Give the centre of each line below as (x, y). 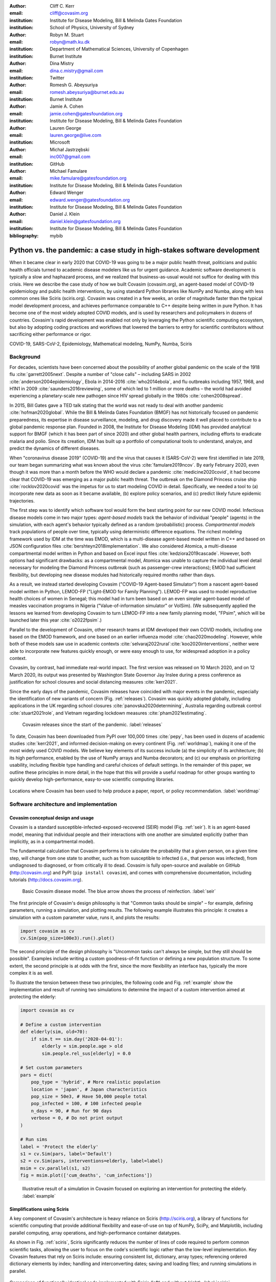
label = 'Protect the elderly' (60, 1147)
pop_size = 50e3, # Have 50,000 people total (89, 1096)
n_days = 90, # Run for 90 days (72, 1111)
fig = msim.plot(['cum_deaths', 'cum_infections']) (86, 1175)
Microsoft (60, 142)
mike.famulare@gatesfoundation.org (88, 178)
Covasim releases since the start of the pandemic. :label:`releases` (93, 725)
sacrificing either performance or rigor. (50, 334)
